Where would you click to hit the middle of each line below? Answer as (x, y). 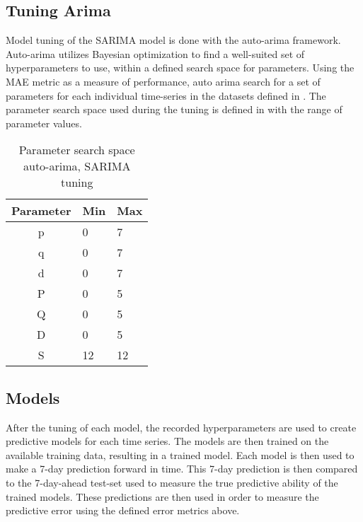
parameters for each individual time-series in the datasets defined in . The (166, 95)
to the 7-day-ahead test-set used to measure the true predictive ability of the (172, 482)
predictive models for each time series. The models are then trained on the (167, 441)
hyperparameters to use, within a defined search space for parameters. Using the (180, 68)
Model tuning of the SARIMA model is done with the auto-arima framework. (173, 40)
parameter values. (44, 123)
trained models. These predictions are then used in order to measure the (162, 496)
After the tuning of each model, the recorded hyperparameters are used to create (181, 427)
